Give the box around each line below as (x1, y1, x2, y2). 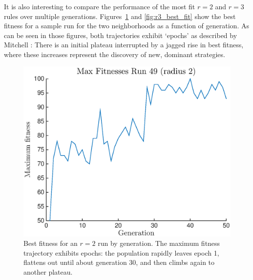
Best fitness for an (23, 238, 78, 248)
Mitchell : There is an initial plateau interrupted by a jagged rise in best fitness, (4, 40, 244, 50)
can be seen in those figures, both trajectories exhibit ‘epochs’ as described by (4, 30, 237, 40)
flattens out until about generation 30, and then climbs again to (23, 257, 215, 267)
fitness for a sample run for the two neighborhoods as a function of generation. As (4, 20, 249, 31)
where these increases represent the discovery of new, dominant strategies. (4, 49, 225, 59)
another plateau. (23, 266, 73, 277)
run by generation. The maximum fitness (98, 238, 220, 248)
